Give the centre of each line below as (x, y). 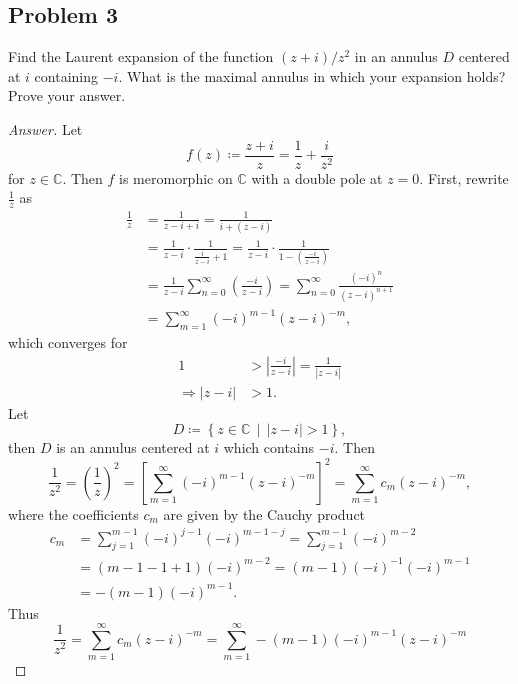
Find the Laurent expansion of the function (141, 56)
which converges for (68, 341)
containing (66, 75)
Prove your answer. (67, 95)
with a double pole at (317, 177)
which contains (269, 447)
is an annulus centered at (133, 447)
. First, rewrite (464, 177)
